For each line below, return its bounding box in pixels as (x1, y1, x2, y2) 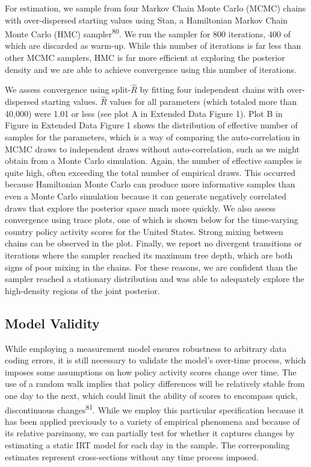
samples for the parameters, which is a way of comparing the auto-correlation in (5, 131, 300, 143)
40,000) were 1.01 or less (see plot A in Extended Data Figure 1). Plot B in (5, 107, 283, 119)
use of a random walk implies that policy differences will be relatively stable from (5, 377, 305, 390)
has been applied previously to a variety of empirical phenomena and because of (5, 415, 300, 427)
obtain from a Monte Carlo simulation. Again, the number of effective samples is (5, 154, 302, 167)
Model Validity (5, 313, 100, 332)
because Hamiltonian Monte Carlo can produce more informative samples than (5, 178, 295, 190)
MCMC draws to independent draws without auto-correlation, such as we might (5, 142, 300, 155)
